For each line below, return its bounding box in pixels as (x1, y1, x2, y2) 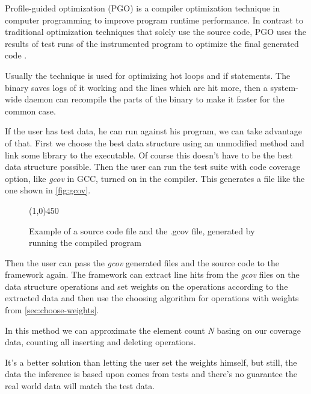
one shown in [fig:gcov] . (5, 184, 91, 196)
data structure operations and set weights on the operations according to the (5, 280, 288, 292)
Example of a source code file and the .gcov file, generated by (29, 224, 255, 237)
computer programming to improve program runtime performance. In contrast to (5, 13, 303, 26)
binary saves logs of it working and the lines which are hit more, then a (5, 81, 268, 93)
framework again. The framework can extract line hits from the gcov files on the (5, 268, 300, 281)
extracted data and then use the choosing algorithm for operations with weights (5, 292, 299, 304)
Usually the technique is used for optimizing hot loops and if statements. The (5, 69, 291, 81)
